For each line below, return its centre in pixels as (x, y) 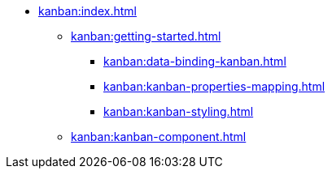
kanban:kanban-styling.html (179, 111)
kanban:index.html (87, 11)
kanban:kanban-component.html (159, 137)
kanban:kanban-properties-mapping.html (214, 86)
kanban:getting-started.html (146, 36)
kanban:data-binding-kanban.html (195, 61)
